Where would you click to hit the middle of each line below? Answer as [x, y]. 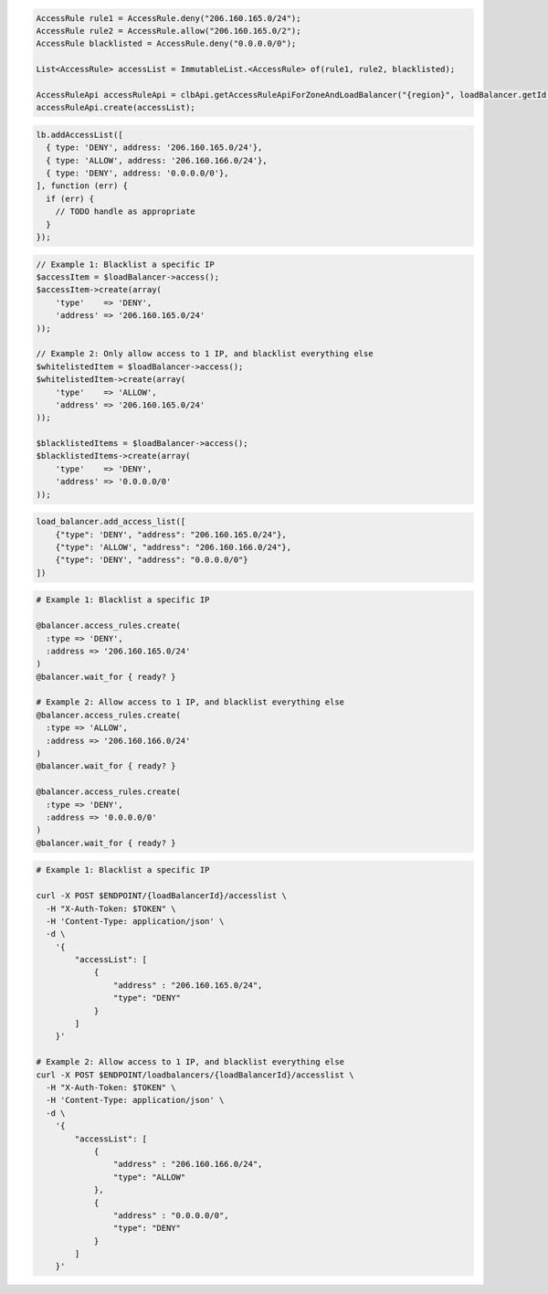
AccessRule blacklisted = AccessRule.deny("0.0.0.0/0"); [166, 44]
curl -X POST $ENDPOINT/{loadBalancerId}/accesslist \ [161, 896]
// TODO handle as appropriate [125, 212]
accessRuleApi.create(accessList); [116, 108]
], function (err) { [82, 186]
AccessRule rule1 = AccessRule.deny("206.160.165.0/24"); [169, 18]
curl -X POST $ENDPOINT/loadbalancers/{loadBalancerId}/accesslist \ [195, 1075]
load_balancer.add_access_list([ [111, 522]
